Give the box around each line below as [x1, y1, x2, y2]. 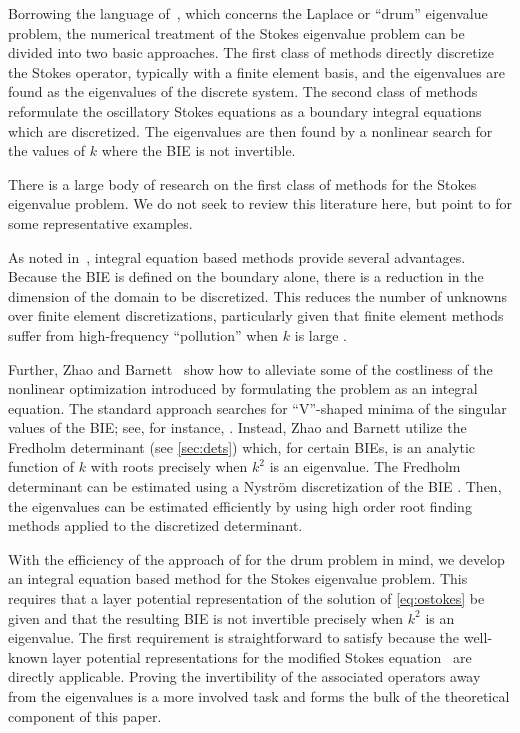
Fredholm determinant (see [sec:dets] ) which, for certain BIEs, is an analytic [8, 436, 476, 457]
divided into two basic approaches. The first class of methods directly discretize [8, 42, 494, 63]
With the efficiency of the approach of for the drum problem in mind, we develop [8, 548, 505, 569]
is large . [294, 324, 347, 345]
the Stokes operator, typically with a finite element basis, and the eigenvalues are [8, 61, 506, 82]
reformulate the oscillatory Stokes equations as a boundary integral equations [8, 100, 482, 121]
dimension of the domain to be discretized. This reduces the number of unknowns [8, 285, 508, 306]
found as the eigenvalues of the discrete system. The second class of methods [8, 81, 478, 102]
